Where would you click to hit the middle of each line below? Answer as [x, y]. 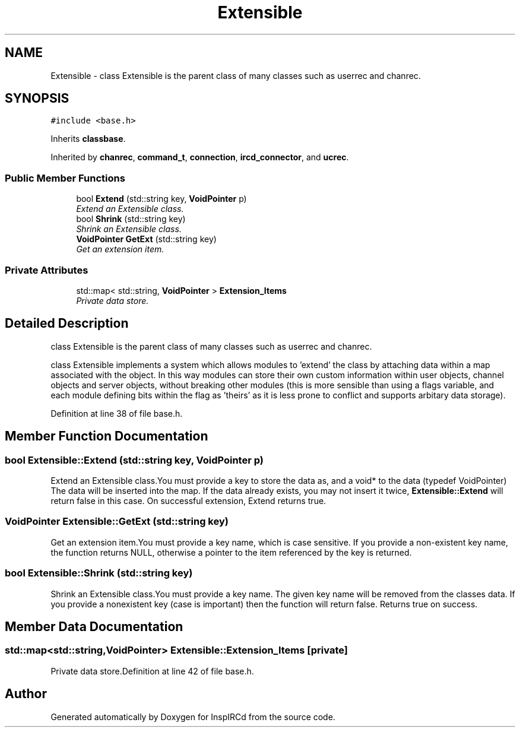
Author [26, 694]
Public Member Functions [65, 178]
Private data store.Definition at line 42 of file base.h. [152, 671]
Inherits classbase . [88, 139]
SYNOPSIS [37, 99]
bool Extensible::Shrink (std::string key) [99, 573]
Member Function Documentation [107, 436]
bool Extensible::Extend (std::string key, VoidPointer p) [134, 460]
